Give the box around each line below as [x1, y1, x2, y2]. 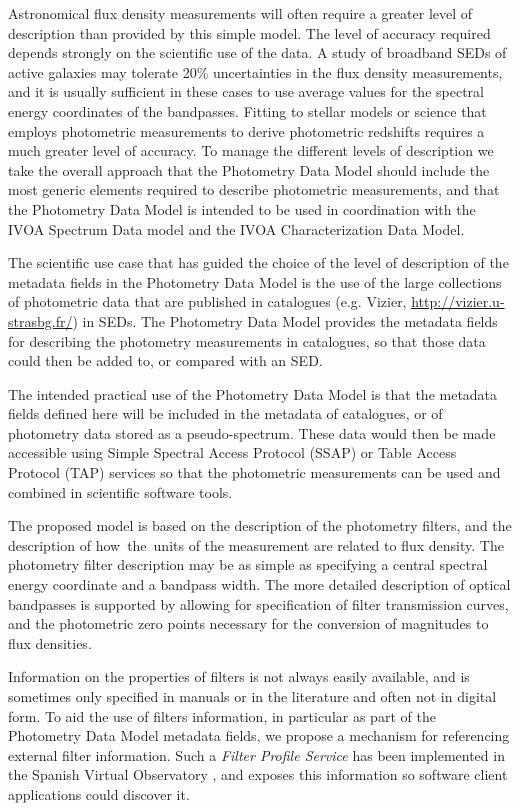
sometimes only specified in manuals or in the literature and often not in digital [8, 686, 497, 706]
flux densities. [8, 632, 92, 653]
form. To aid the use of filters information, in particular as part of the [8, 705, 436, 726]
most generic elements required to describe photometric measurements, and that [8, 179, 500, 200]
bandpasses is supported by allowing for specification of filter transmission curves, [8, 593, 509, 614]
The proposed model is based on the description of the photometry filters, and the [8, 515, 512, 536]
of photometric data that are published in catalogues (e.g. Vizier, [8, 291, 407, 312]
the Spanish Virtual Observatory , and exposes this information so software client [8, 764, 508, 785]
